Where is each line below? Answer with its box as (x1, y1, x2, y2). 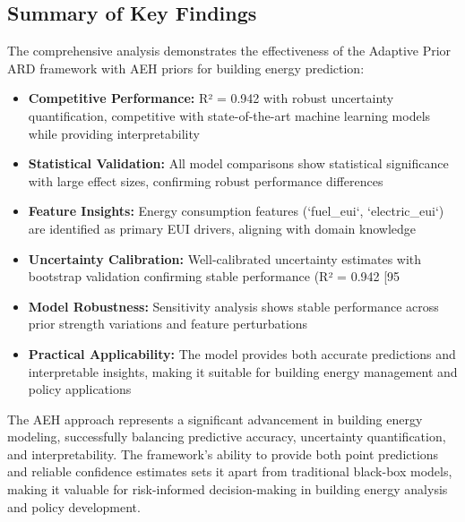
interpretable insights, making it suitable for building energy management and (28, 362, 458, 381)
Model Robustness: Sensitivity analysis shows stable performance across (28, 296, 439, 315)
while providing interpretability (28, 124, 200, 142)
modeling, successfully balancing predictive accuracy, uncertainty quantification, (7, 427, 446, 446)
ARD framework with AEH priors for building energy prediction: (7, 58, 365, 77)
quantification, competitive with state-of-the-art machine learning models (28, 106, 431, 124)
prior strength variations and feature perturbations (28, 314, 308, 333)
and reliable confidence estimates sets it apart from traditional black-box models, (7, 462, 452, 481)
